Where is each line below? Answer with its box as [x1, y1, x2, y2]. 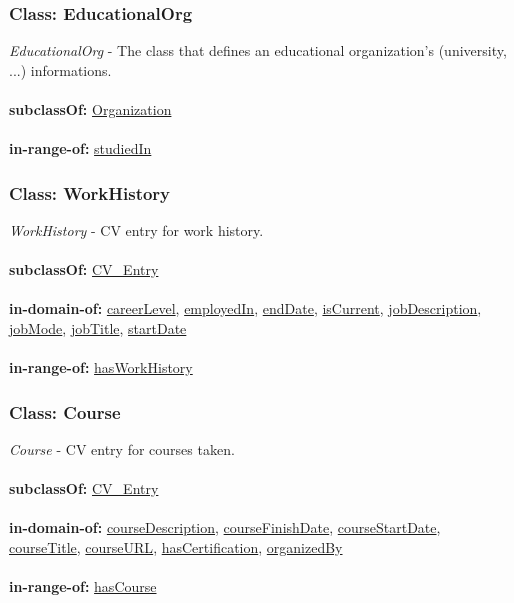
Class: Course [9, 399, 121, 424]
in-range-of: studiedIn [9, 138, 152, 159]
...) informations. [9, 59, 112, 80]
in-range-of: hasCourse [9, 576, 157, 597]
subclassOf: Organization [9, 99, 172, 119]
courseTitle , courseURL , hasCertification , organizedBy [9, 536, 343, 557]
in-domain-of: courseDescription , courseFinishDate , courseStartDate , [9, 517, 441, 538]
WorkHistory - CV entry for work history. [9, 220, 264, 240]
